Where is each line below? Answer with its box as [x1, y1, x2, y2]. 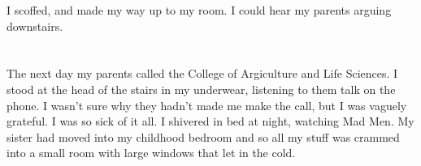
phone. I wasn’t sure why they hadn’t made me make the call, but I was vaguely [7, 96, 407, 113]
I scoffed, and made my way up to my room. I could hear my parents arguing [7, 2, 392, 18]
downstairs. [7, 17, 63, 34]
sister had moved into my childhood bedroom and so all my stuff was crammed [7, 128, 400, 145]
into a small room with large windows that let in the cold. [7, 144, 296, 161]
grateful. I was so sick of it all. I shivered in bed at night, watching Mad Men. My [7, 113, 414, 130]
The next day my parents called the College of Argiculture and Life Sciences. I [7, 65, 398, 82]
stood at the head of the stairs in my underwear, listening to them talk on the [7, 80, 396, 97]
